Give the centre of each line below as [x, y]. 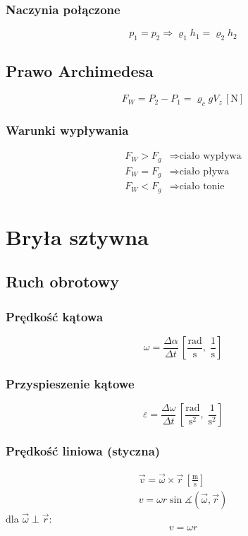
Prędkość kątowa [55, 316]
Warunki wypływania [67, 130]
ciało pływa [204, 171]
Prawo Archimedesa [80, 71]
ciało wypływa [210, 156]
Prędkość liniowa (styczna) [83, 451]
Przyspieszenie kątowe [70, 383]
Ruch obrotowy [62, 281]
